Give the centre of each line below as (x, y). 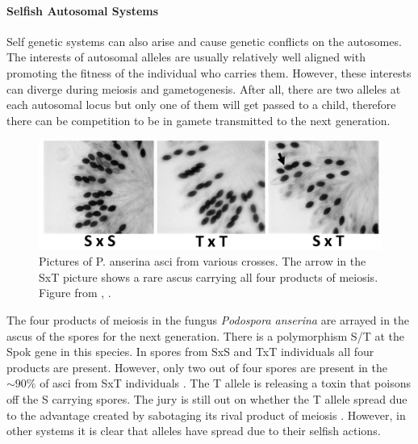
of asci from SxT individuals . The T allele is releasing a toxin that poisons (225, 383)
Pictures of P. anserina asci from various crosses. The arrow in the (203, 261)
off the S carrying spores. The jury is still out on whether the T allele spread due (207, 398)
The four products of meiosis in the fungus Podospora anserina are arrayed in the (208, 319)
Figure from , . (75, 293)
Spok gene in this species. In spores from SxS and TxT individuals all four (190, 352)
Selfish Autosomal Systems (83, 10)
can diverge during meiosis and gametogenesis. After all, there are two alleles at (204, 88)
